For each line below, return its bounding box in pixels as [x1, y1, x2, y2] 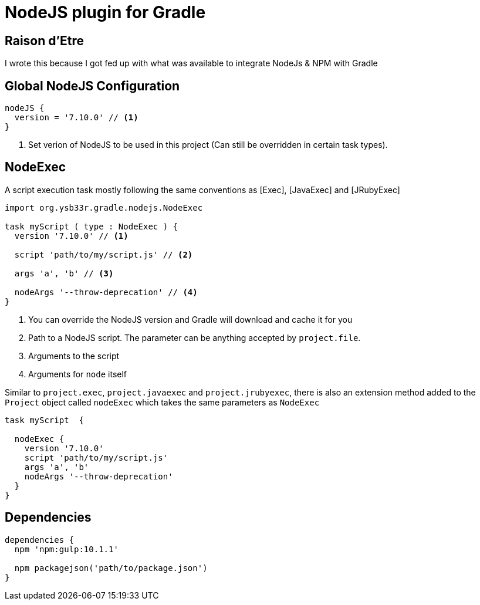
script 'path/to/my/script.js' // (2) [14, 249, 193, 259]
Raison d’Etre [5, 33, 84, 48]
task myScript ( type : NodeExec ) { [5, 221, 178, 231]
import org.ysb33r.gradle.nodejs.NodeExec [5, 202, 203, 212]
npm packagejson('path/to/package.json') [14, 563, 208, 573]
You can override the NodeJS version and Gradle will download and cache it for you [28, 314, 353, 325]
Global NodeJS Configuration [5, 78, 180, 93]
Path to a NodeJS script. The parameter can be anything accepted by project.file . [28, 332, 361, 343]
